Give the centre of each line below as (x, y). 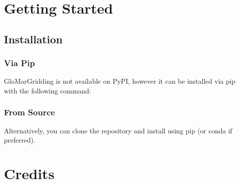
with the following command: (48, 90)
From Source (30, 112)
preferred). (20, 140)
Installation (33, 39)
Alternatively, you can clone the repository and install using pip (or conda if (118, 130)
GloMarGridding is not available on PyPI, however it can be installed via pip (120, 81)
